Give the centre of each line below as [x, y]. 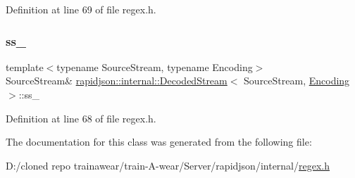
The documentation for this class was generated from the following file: [159, 142]
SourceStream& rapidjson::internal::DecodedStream [117, 81]
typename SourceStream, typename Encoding [155, 66]
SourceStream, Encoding [297, 81]
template [25, 66]
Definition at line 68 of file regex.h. [81, 118]
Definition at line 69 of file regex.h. [81, 9]
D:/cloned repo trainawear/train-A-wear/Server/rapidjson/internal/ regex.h [168, 165]
